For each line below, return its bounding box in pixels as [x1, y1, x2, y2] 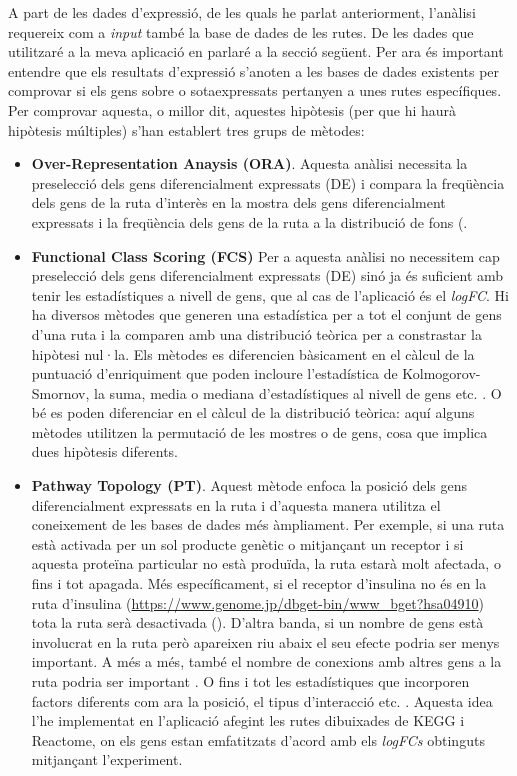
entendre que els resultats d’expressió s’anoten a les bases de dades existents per [8, 60, 500, 81]
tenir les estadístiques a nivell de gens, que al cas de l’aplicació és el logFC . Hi [31, 284, 509, 305]
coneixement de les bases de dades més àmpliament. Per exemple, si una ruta [31, 514, 505, 535]
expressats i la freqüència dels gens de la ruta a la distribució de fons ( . [31, 211, 468, 232]
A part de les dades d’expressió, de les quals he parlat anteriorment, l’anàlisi [8, 2, 476, 22]
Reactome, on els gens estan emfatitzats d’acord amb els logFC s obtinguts [31, 729, 485, 750]
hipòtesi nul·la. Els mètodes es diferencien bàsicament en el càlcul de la [31, 343, 475, 364]
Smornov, [31, 382, 90, 403]
